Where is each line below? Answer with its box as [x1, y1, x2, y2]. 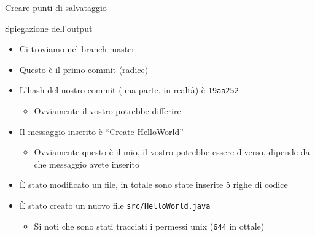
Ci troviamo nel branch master [19, 42, 135, 55]
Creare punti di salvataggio [5, 1, 107, 14]
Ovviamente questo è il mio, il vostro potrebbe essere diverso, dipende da [34, 146, 310, 158]
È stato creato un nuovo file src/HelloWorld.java [19, 199, 211, 211]
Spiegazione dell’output [5, 21, 93, 34]
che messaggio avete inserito [34, 157, 139, 170]
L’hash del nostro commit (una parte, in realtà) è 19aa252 [19, 84, 239, 96]
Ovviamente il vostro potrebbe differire [34, 104, 181, 117]
